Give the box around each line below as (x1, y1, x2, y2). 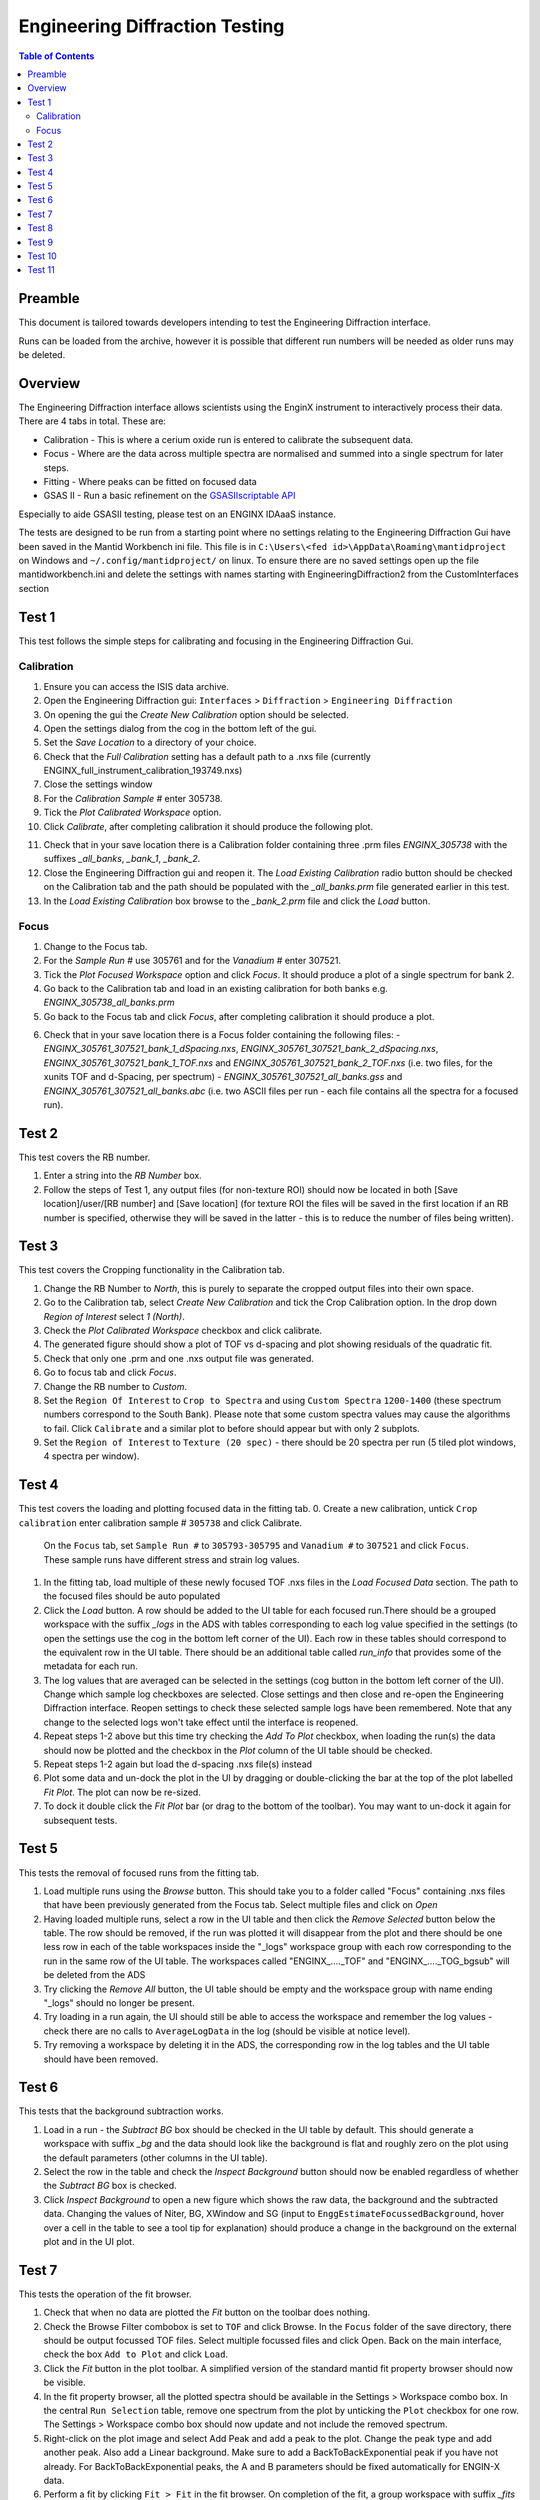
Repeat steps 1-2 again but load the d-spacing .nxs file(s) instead (43, 1758, 313, 1770)
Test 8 (27, 222, 54, 234)
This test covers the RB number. (18, 1151, 151, 1163)
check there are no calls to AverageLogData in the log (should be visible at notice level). (43, 2025, 411, 2037)
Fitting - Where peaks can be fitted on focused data (43, 475, 257, 487)
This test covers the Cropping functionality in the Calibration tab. (18, 1264, 285, 1276)
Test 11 (27, 264, 55, 276)
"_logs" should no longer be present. (43, 1997, 195, 2009)
